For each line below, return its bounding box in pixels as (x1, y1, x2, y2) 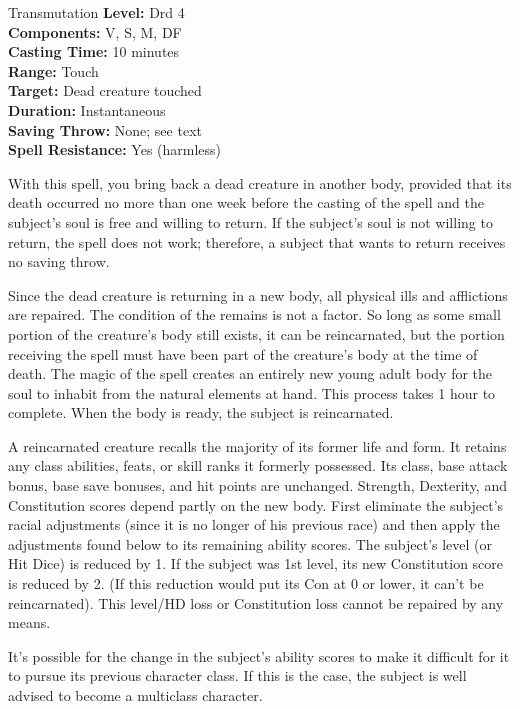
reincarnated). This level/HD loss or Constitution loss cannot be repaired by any (8, 592, 504, 613)
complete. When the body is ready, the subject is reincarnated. (8, 402, 394, 423)
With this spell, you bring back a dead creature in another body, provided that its (8, 172, 512, 193)
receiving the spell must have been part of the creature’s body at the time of (8, 343, 478, 364)
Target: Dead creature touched (8, 80, 202, 101)
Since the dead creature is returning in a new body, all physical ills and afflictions (8, 284, 508, 305)
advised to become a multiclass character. (8, 685, 263, 705)
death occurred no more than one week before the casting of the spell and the (8, 192, 484, 213)
